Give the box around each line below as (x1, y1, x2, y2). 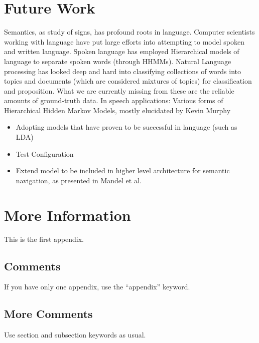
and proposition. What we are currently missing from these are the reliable (4, 85, 234, 96)
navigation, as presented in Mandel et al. (16, 175, 142, 185)
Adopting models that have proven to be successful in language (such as (16, 122, 237, 132)
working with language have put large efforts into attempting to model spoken (4, 36, 244, 47)
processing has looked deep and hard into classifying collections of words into (4, 66, 241, 76)
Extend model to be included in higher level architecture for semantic (16, 165, 230, 176)
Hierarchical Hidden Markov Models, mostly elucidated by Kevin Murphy (4, 105, 231, 115)
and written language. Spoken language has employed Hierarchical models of (4, 46, 239, 57)
